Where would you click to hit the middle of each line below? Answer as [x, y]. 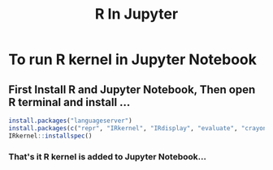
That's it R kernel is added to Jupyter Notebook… [108, 156]
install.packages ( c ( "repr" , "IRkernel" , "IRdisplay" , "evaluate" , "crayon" [139, 128]
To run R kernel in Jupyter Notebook [133, 59]
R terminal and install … [69, 102]
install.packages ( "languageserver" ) [70, 121]
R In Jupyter [136, 14]
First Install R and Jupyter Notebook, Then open [132, 89]
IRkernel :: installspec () [50, 136]
